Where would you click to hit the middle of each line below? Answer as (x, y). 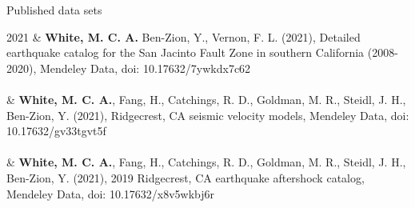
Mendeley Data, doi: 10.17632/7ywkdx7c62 (145, 68)
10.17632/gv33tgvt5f (56, 131)
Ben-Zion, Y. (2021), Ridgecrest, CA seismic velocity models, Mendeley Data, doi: (208, 115)
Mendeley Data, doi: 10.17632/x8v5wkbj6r (111, 193)
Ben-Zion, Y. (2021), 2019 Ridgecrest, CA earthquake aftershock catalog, (186, 177)
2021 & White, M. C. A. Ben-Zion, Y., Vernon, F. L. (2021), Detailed (184, 36)
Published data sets (54, 10)
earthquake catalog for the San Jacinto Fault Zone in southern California (186, 52)
